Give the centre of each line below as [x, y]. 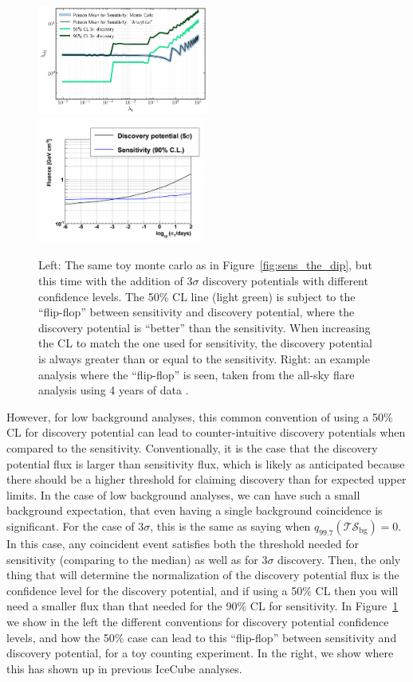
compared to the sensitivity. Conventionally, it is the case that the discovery [192, 447]
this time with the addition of [111, 281]
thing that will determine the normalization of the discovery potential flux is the [203, 575]
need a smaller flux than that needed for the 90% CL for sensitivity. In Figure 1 [203, 606]
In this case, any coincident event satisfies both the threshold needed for [183, 543]
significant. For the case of [71, 525]
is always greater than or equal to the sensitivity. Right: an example [204, 359]
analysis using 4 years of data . [114, 390]
